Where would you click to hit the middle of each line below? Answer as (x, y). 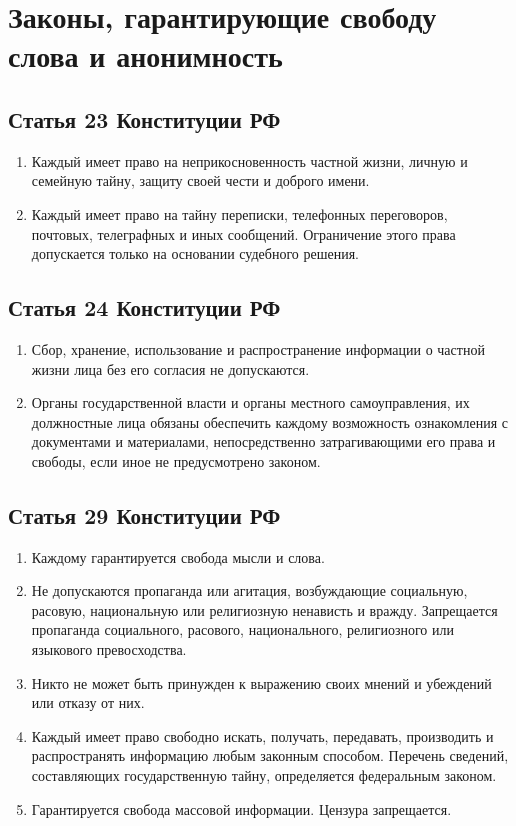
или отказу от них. (88, 702)
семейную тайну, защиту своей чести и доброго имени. (200, 180)
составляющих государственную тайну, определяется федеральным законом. (264, 775)
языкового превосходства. (109, 649)
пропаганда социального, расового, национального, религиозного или (242, 629)
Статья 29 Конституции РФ (144, 514)
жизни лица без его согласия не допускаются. (170, 368)
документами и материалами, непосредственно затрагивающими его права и (263, 441)
